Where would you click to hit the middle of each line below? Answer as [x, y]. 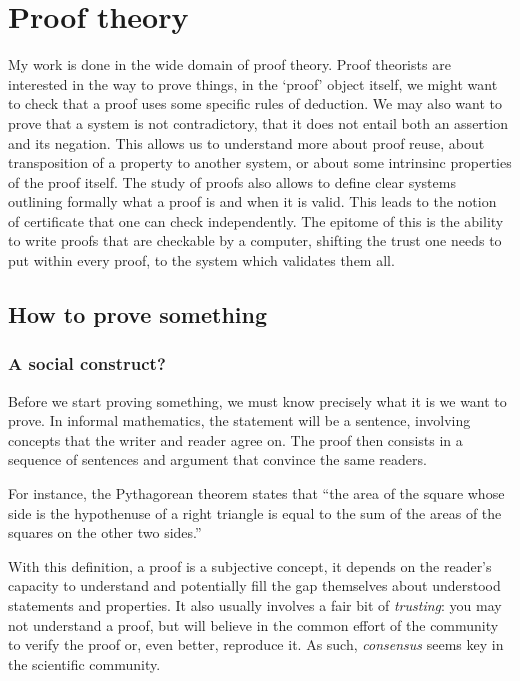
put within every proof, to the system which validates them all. [201, 260]
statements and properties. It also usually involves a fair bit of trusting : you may [255, 605]
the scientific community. [84, 663]
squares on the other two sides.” [105, 532]
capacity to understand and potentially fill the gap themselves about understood [254, 585]
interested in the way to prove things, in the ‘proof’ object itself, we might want [253, 83]
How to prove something [138, 314]
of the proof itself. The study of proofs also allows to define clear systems [232, 181]
